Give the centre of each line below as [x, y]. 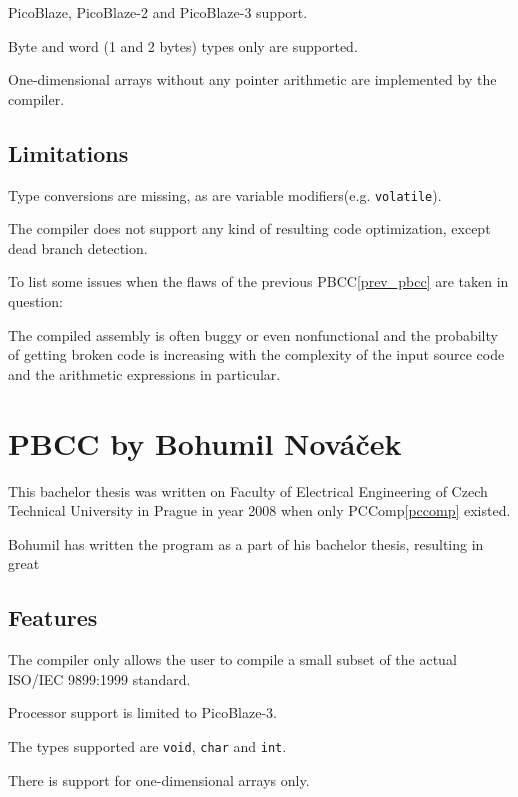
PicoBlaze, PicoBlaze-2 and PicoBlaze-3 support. [158, 12]
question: [35, 301]
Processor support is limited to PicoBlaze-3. [142, 712]
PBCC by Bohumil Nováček [205, 442]
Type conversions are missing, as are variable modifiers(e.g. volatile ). [225, 194]
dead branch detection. [78, 247]
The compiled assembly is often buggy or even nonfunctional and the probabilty [253, 334]
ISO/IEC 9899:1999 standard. [99, 678]
